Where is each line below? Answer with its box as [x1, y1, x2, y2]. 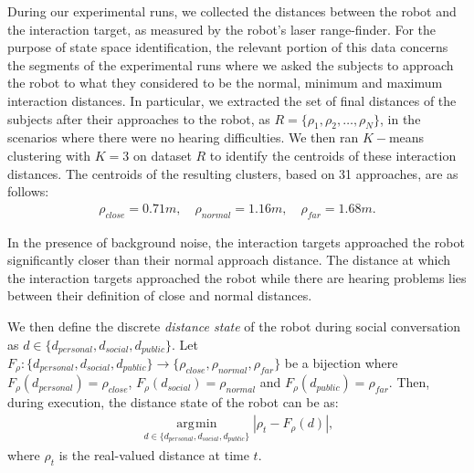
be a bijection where [284, 352, 398, 372]
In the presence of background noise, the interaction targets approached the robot [7, 232, 465, 251]
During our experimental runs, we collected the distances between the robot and [7, 2, 457, 20]
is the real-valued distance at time [58, 445, 249, 464]
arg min [176, 417, 217, 431]
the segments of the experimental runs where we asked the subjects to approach [7, 55, 454, 74]
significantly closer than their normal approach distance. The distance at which [7, 250, 451, 269]
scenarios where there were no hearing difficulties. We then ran [7, 128, 359, 147]
